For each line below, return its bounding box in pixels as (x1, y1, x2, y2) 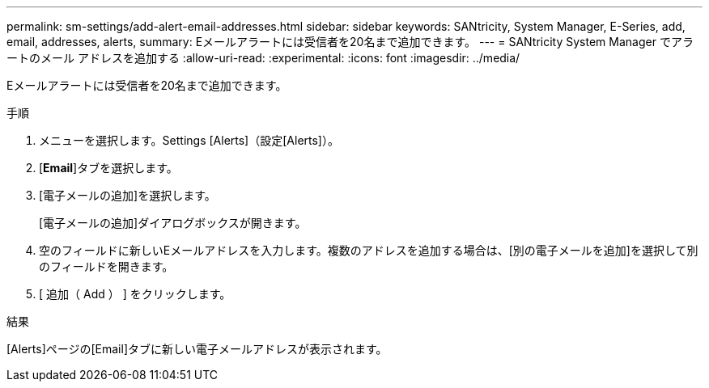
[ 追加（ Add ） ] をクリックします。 (39, 287, 231, 301)
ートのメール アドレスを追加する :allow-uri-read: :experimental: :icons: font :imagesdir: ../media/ (6, 51, 520, 65)
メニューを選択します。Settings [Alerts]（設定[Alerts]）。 (39, 133, 339, 147)
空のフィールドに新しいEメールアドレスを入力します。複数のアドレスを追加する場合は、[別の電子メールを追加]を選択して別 (39, 243, 698, 257)
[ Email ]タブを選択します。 (39, 161, 178, 175)
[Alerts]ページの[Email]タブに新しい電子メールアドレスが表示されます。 (6, 342, 388, 356)
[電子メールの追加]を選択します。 (39, 188, 216, 202)
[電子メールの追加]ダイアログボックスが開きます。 (39, 216, 307, 230)
